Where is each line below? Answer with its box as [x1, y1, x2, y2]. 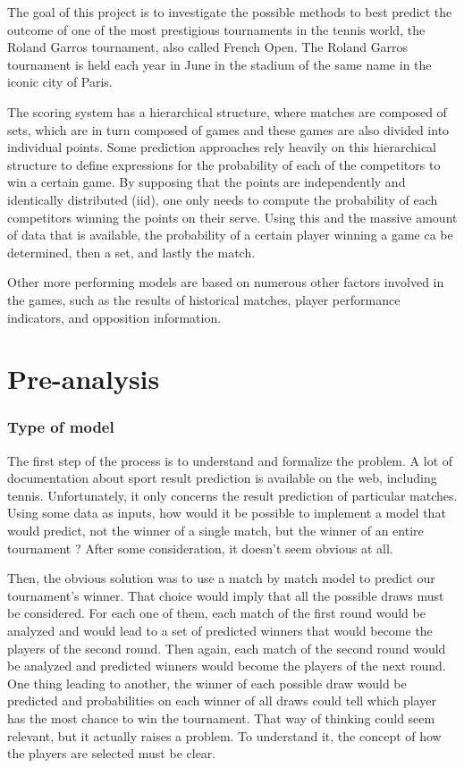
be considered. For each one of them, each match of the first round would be [7, 603, 426, 622]
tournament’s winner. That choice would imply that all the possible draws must [7, 586, 444, 604]
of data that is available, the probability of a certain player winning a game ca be [7, 225, 453, 244]
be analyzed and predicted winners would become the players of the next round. [7, 656, 446, 675]
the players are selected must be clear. [7, 744, 216, 763]
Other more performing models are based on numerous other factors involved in [7, 273, 444, 291]
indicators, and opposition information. [7, 308, 222, 326]
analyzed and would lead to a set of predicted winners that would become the [7, 621, 433, 640]
